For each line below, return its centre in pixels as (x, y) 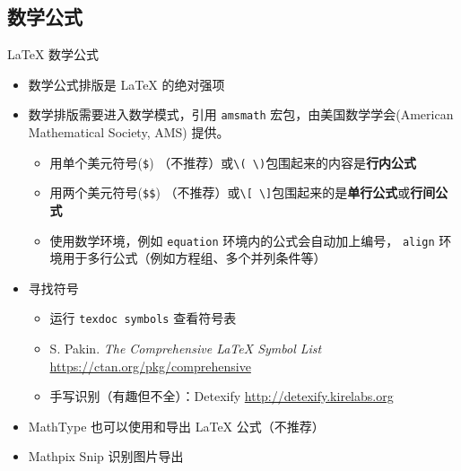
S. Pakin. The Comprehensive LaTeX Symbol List (186, 349)
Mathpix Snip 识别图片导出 (106, 456)
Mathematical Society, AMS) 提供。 (129, 132)
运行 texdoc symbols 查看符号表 (143, 318)
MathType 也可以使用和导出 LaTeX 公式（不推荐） (176, 426)
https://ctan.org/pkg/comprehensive (150, 366)
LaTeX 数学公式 (53, 54)
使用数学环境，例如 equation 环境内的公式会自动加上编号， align (242, 240)
